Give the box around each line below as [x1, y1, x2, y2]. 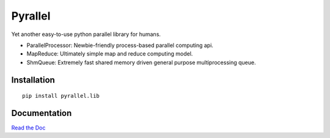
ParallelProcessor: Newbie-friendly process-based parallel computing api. [26, 42, 214, 49]
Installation [11, 74, 55, 85]
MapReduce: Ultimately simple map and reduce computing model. [26, 50, 193, 57]
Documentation [11, 107, 72, 118]
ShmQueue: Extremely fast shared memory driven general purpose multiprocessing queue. [26, 59, 256, 66]
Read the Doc [11, 124, 46, 131]
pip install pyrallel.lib [22, 92, 100, 100]
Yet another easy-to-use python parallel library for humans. [11, 31, 161, 38]
